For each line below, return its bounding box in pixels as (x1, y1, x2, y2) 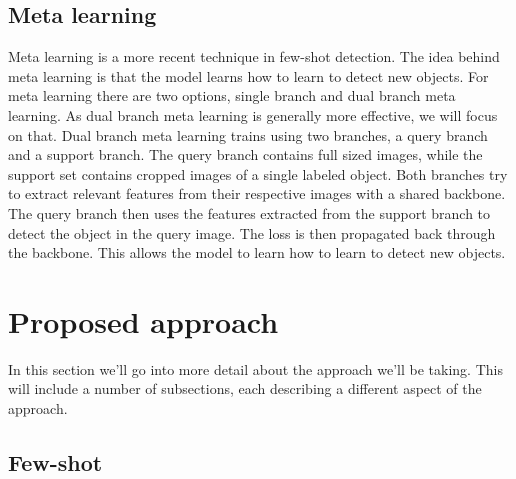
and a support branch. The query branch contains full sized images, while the (8, 144, 483, 165)
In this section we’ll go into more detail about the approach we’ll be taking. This (8, 358, 503, 379)
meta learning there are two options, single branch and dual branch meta (8, 85, 456, 106)
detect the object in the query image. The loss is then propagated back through (8, 222, 496, 243)
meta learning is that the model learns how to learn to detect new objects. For (8, 65, 489, 86)
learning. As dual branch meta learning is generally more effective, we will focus (8, 104, 498, 125)
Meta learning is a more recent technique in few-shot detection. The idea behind (8, 46, 500, 67)
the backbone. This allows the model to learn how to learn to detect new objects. (8, 242, 506, 263)
